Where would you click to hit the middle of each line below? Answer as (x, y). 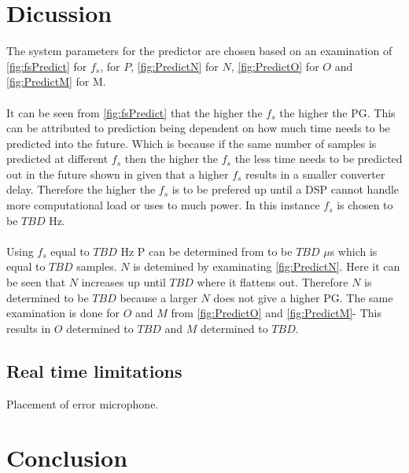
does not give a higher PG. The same (303, 297)
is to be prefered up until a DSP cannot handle (286, 189)
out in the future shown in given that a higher (118, 174)
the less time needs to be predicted (319, 159)
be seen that (36, 282)
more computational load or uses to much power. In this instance (163, 205)
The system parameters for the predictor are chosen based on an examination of (199, 51)
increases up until (123, 282)
